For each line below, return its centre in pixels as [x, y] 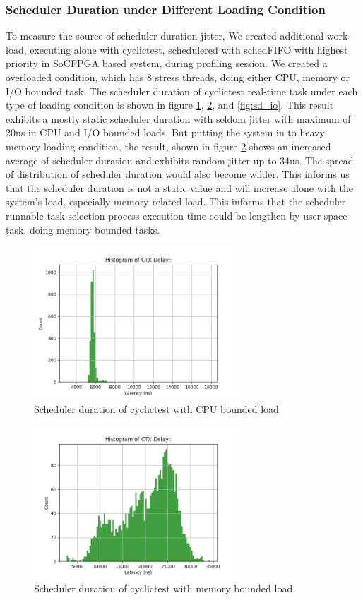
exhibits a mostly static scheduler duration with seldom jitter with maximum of [178, 118]
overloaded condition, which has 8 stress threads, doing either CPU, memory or [178, 77]
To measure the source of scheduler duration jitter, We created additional [165, 36]
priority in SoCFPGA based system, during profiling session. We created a [167, 63]
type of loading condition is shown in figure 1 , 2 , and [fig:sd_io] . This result [170, 105]
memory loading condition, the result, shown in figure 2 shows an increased [168, 146]
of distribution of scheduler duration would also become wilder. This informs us [178, 174]
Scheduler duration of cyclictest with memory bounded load [163, 588]
